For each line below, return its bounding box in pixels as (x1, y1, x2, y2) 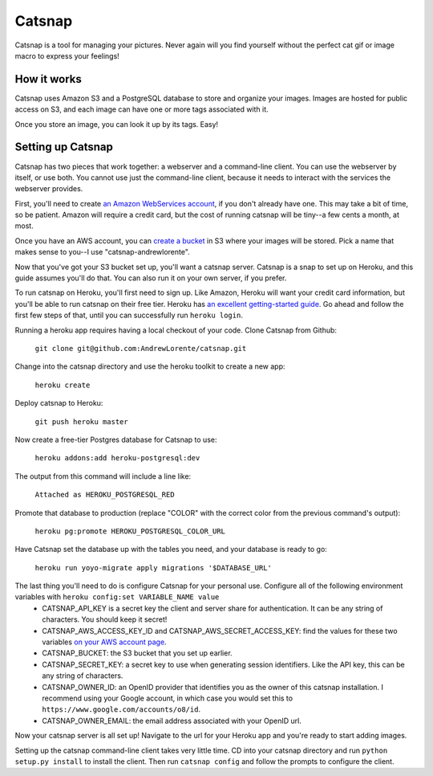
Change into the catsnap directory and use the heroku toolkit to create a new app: (14, 361, 285, 371)
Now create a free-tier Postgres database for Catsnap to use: (14, 435, 217, 444)
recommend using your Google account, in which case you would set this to (42, 693, 293, 703)
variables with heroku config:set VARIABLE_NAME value (14, 592, 220, 602)
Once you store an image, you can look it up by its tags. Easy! (14, 119, 219, 129)
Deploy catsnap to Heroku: (14, 398, 103, 408)
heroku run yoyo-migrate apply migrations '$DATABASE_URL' (34, 563, 273, 572)
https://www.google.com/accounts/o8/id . (42, 705, 200, 714)
